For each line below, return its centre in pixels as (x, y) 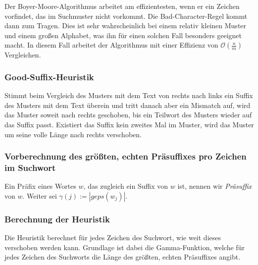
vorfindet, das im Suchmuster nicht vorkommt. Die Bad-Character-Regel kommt (126, 16)
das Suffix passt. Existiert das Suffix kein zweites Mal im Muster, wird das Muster (129, 124)
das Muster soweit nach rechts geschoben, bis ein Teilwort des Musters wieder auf (128, 115)
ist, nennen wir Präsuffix (215, 186)
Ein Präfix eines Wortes (40, 186)
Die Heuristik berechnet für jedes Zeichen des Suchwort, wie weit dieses (113, 238)
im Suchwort (30, 167)
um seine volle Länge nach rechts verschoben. (73, 134)
